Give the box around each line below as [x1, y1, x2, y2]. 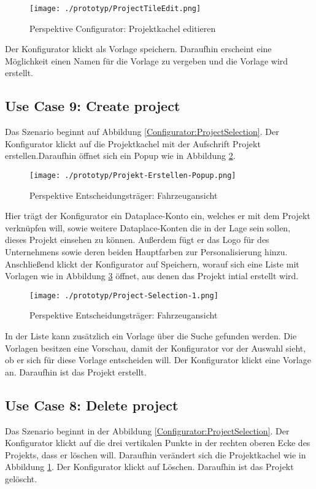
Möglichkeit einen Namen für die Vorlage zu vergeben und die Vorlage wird [5, 54, 288, 67]
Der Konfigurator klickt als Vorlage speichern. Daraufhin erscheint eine [5, 42, 272, 55]
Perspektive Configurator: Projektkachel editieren [29, 21, 216, 34]
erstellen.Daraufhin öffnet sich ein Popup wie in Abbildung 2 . [5, 149, 236, 162]
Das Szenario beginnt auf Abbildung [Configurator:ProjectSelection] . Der [5, 125, 279, 138]
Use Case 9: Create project [5, 96, 180, 115]
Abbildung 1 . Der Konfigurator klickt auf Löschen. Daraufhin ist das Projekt [5, 460, 294, 473]
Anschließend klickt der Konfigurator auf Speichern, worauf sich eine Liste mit [5, 257, 299, 270]
